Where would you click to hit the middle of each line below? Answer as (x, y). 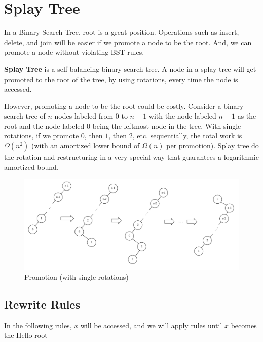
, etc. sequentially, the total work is (187, 136)
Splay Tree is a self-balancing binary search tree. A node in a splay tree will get (130, 69)
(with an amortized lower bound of (86, 146)
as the (247, 116)
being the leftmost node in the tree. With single (167, 125)
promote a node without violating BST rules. (74, 52)
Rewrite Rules (42, 304)
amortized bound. (31, 166)
